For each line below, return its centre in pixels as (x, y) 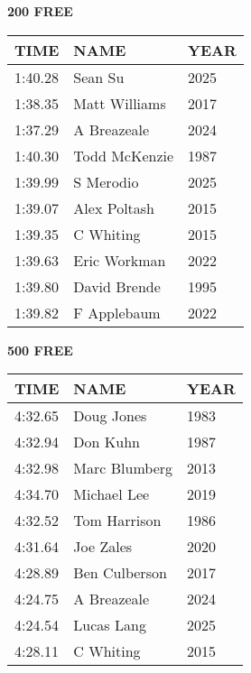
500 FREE (40, 350)
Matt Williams (120, 103)
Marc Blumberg (123, 468)
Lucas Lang (110, 625)
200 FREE (40, 11)
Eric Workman (120, 260)
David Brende (117, 286)
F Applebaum (117, 312)
